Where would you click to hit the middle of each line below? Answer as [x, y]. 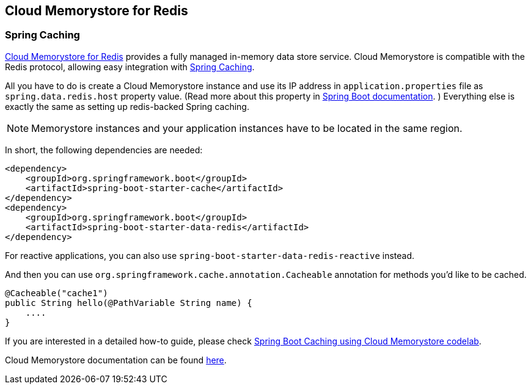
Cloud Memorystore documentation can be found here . [116, 360]
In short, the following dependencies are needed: [104, 150]
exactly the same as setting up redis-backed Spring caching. [127, 106]
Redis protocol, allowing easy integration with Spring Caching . [130, 67]
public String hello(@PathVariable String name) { [129, 303]
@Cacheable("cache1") [57, 293]
